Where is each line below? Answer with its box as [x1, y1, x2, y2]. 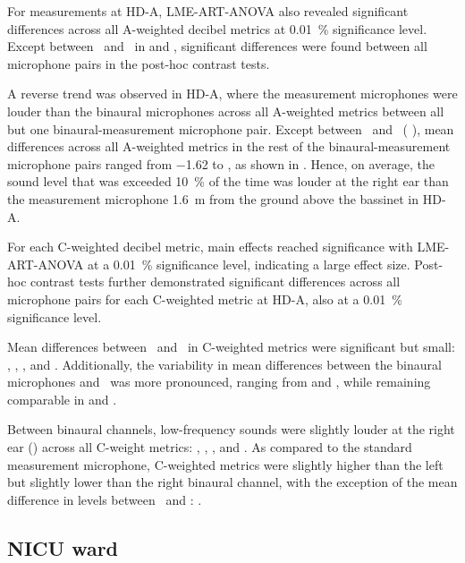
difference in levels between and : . [7, 490, 202, 508]
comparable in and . [7, 389, 117, 408]
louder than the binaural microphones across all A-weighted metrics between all [7, 101, 444, 120]
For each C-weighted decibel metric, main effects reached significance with [7, 237, 413, 256]
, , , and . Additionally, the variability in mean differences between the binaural [7, 354, 442, 373]
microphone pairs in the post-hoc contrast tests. [7, 54, 270, 73]
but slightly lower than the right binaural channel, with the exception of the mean [7, 473, 458, 491]
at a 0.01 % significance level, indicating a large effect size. [88, 254, 410, 273]
